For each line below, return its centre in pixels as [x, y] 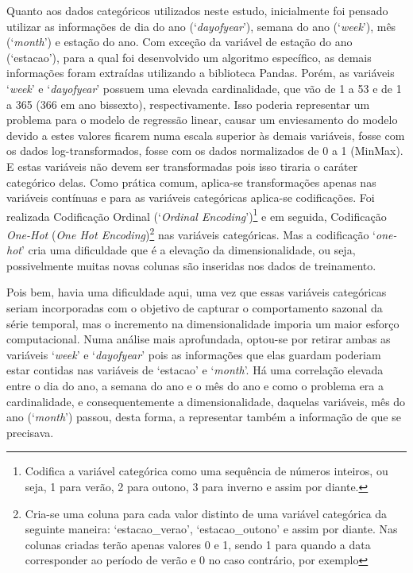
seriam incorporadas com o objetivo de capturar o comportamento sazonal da [195, 308]
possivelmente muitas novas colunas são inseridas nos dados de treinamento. [191, 265]
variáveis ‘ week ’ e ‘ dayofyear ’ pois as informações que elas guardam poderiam [194, 354]
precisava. [30, 432]
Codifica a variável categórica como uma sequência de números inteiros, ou [206, 471]
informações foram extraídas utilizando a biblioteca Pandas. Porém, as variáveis [201, 73]
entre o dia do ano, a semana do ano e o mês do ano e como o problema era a [195, 385]
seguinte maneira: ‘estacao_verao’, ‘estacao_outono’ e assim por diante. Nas [211, 529]
